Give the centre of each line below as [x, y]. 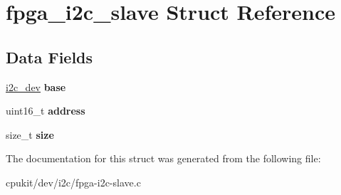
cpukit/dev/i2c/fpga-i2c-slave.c [73, 182]
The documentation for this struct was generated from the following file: [163, 158]
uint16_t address [46, 111]
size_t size [30, 134]
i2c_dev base [36, 86]
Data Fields [49, 57]
